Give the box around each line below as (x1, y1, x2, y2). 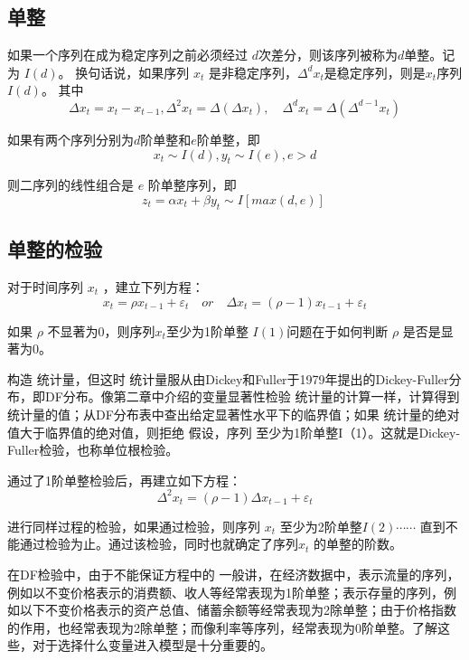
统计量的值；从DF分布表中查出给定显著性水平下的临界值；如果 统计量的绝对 (7, 404, 460, 423)
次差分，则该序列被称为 (258, 45, 398, 64)
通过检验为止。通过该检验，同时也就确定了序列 (19, 534, 298, 553)
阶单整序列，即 (147, 175, 237, 194)
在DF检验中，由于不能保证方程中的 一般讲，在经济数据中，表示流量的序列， (7, 565, 460, 583)
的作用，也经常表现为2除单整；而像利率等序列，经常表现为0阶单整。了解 (7, 618, 437, 636)
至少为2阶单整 (279, 516, 362, 535)
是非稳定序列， (208, 62, 297, 81)
